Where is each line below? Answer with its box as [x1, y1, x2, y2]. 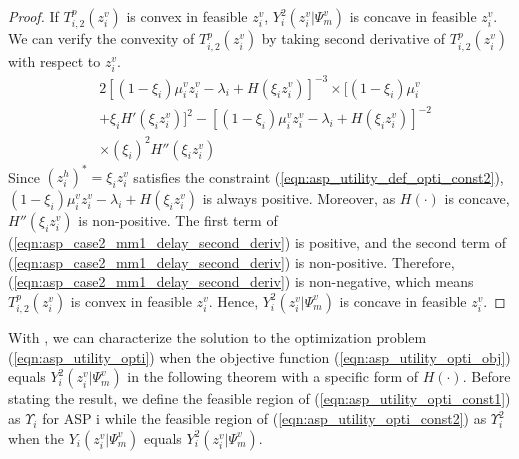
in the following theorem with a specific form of [127, 366, 419, 387]
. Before [462, 366, 511, 387]
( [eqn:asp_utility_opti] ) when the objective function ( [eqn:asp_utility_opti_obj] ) [8, 346, 511, 367]
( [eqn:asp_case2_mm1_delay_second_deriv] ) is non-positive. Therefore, [8, 251, 455, 272]
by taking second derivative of [261, 28, 446, 49]
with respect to [8, 50, 101, 71]
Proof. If [8, 6, 59, 26]
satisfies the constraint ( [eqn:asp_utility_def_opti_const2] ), [133, 166, 504, 187]
